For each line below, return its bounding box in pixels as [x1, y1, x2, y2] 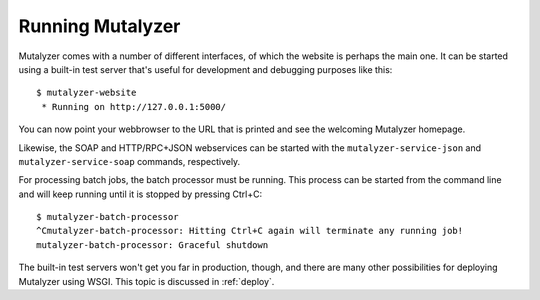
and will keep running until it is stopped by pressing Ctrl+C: [18, 188, 263, 200]
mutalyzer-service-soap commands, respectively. [18, 155, 241, 167]
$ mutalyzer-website [36, 87, 137, 99]
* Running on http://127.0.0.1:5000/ [41, 101, 227, 112]
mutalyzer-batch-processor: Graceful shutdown [36, 239, 269, 250]
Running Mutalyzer [18, 15, 181, 37]
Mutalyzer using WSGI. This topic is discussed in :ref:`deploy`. [18, 275, 275, 287]
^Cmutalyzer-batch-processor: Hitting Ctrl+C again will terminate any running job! [36, 225, 464, 237]
